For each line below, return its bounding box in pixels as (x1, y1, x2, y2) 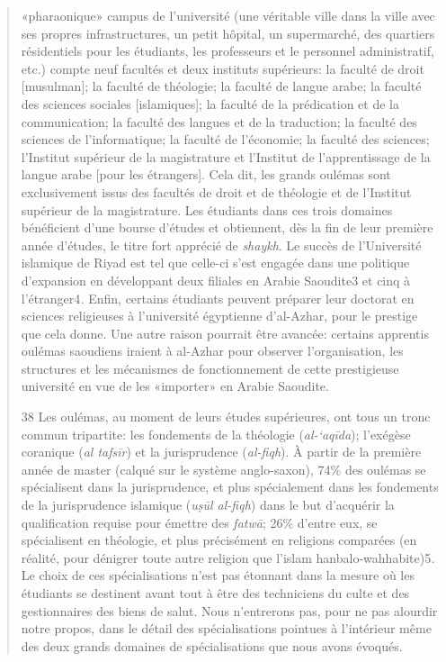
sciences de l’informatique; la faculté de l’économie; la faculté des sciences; (21, 130, 430, 149)
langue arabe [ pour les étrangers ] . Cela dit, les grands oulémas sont (21, 165, 391, 184)
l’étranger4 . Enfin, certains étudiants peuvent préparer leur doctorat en (21, 288, 415, 307)
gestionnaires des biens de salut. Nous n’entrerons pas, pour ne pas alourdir (21, 601, 438, 620)
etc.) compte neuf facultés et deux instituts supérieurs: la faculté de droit (21, 59, 424, 77)
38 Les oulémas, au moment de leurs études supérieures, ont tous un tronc (21, 407, 431, 426)
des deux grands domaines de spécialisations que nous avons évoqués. (21, 636, 403, 655)
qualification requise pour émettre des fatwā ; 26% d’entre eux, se (21, 512, 378, 531)
